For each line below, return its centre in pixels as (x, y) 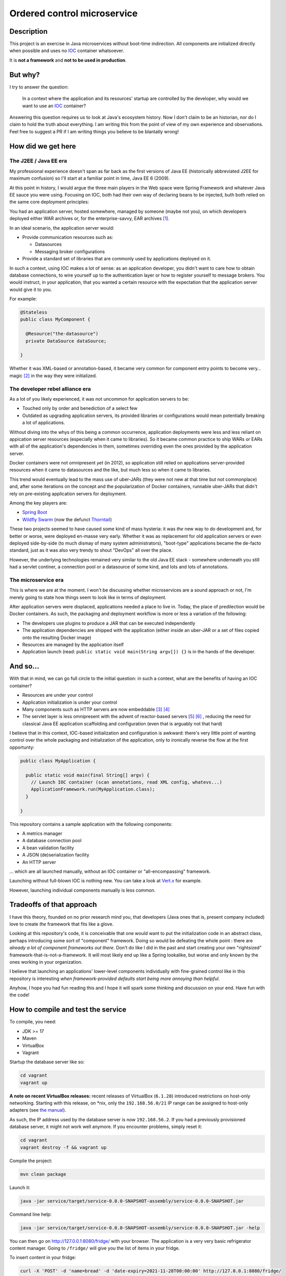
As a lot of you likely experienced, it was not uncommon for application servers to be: (99, 399)
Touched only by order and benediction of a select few (80, 408)
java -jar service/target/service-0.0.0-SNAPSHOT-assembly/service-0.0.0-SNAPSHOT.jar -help (140, 1228)
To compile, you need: (33, 1022)
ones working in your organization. (46, 962)
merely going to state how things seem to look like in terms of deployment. (88, 597)
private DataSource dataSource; (66, 341)
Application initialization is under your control (70, 702)
